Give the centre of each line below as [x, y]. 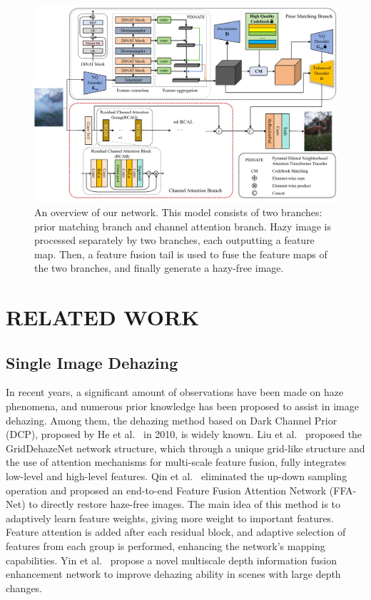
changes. [24, 588]
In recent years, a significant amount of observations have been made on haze [175, 392]
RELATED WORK [103, 317]
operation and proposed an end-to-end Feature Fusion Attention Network [166, 490]
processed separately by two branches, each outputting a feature [174, 240]
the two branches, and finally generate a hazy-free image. [159, 268]
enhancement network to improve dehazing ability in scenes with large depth [173, 574]
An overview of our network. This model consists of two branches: [178, 212]
